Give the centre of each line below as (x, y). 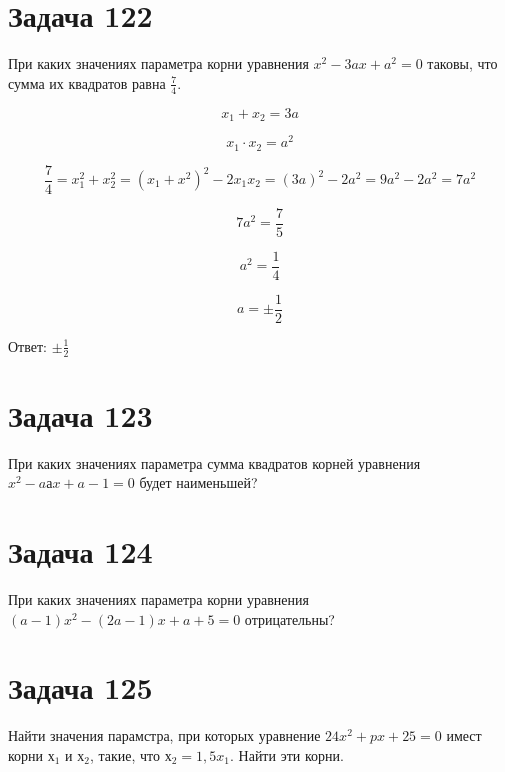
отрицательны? (289, 618)
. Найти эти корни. (287, 754)
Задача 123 (80, 414)
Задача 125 (80, 687)
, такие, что (125, 754)
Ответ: (27, 345)
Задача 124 (80, 551)
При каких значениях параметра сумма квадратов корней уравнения (214, 462)
